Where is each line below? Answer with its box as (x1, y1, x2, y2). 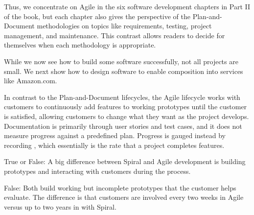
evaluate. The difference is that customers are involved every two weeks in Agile (4, 192, 244, 202)
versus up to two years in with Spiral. (4, 201, 116, 212)
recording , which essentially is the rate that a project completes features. (4, 140, 225, 150)
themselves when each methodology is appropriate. (4, 40, 156, 50)
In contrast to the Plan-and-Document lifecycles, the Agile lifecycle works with (4, 92, 240, 102)
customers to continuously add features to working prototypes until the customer (4, 101, 247, 112)
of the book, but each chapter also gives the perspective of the (4, 11, 191, 21)
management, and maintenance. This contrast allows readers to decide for (4, 30, 225, 40)
